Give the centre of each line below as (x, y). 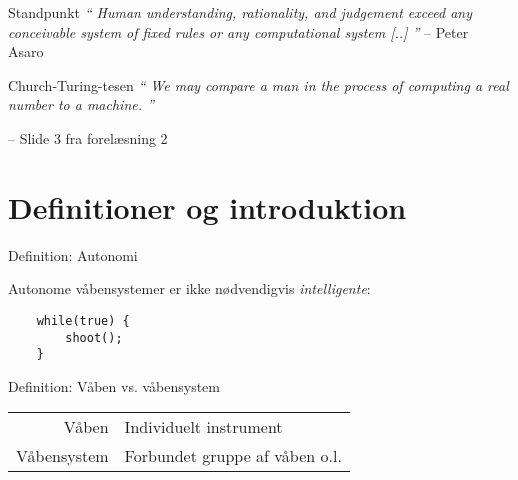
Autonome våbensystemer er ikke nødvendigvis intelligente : (189, 288)
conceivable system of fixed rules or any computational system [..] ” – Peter (238, 31)
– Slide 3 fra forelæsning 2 (88, 137)
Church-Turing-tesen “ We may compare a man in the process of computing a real (258, 84)
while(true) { (83, 320)
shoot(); (94, 337)
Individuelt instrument (203, 427)
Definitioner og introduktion (207, 206)
